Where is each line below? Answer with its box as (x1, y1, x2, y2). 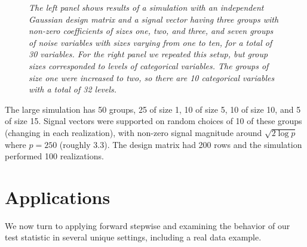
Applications (5, 184, 110, 209)
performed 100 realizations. (5, 150, 104, 162)
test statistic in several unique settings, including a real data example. (5, 231, 262, 243)
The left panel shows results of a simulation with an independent (29, 1, 264, 13)
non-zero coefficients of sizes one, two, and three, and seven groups (29, 24, 274, 37)
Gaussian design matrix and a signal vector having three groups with (29, 13, 279, 25)
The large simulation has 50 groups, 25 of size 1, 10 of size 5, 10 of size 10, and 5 (5, 103, 301, 115)
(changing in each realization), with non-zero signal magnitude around (5, 126, 262, 138)
